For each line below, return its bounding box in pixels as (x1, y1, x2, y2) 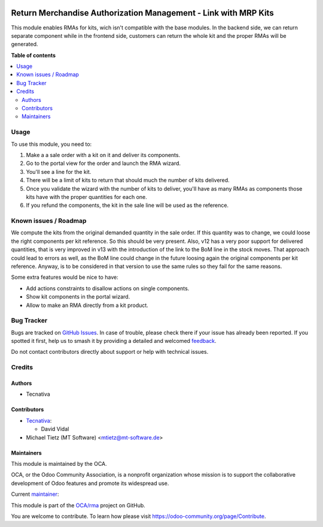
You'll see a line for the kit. (26, 168, 92, 175)
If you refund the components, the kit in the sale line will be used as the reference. (26, 201, 229, 209)
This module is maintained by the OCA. (11, 460, 107, 467)
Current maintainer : (11, 490, 59, 498)
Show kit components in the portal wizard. (26, 293, 130, 300)
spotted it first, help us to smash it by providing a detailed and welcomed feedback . (11, 338, 217, 345)
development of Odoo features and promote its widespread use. (11, 480, 169, 487)
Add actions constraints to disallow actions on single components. (26, 285, 190, 292)
